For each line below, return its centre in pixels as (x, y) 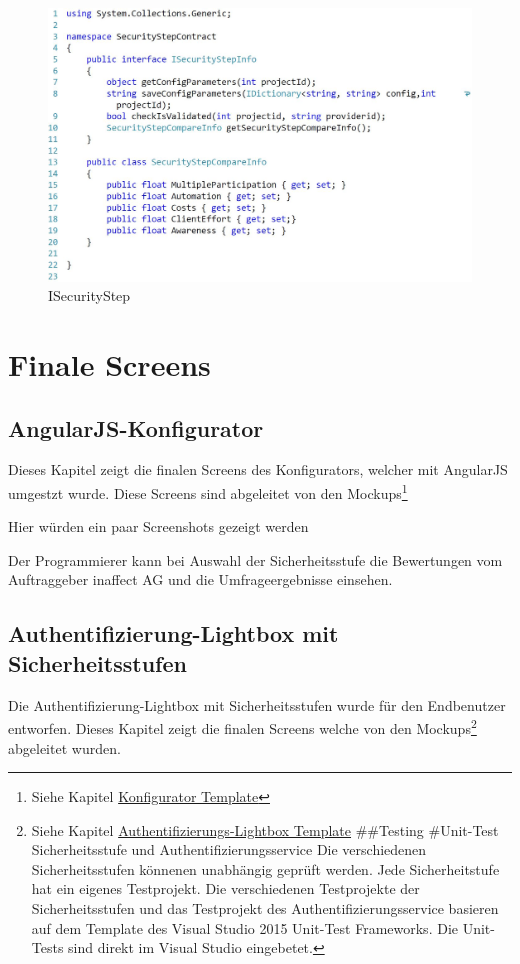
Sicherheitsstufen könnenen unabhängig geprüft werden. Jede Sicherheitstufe (265, 868)
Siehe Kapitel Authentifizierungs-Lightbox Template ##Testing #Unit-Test (265, 829)
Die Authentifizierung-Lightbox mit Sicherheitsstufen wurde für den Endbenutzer (257, 704)
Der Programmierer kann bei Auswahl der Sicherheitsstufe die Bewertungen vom (255, 559)
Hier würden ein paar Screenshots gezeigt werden (158, 526)
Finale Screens (109, 364)
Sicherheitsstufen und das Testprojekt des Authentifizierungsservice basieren (265, 908)
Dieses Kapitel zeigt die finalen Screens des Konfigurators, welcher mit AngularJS (258, 469)
